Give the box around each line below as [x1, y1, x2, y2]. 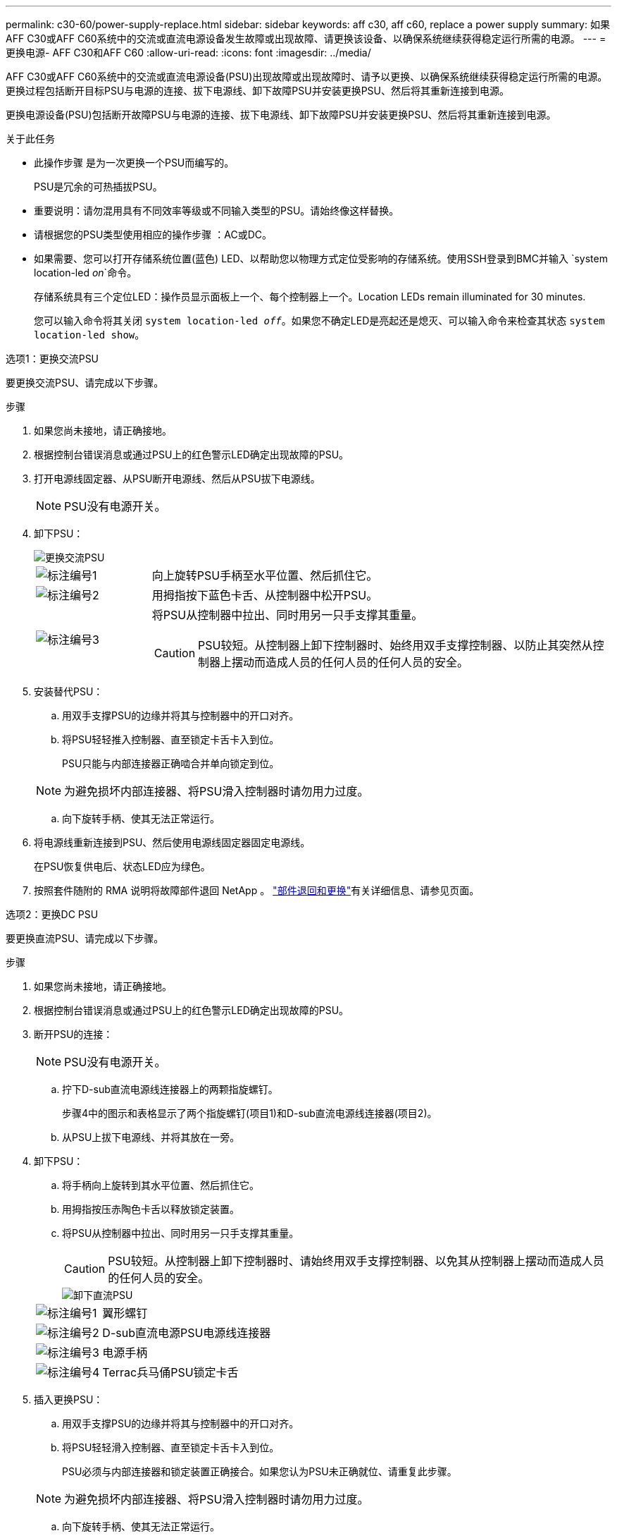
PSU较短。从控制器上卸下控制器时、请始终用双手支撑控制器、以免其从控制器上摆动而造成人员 [108, 1254, 604, 1268]
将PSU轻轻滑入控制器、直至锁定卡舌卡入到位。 [62, 1441, 280, 1453]
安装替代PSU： [34, 685, 104, 697]
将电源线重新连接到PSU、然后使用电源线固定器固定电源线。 [34, 836, 311, 848]
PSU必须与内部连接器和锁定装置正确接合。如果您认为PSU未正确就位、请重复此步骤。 [62, 1465, 457, 1477]
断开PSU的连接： [34, 1028, 113, 1040]
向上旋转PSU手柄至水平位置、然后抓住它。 [151, 568, 378, 582]
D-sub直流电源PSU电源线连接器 [102, 1326, 271, 1340]
